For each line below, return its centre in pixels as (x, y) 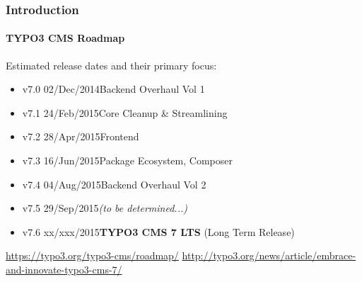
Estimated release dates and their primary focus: (111, 65)
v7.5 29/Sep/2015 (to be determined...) (105, 208)
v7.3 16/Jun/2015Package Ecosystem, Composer (127, 160)
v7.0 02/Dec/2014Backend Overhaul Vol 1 (113, 89)
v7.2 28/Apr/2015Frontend (81, 136)
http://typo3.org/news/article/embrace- (269, 255)
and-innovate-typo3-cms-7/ (64, 269)
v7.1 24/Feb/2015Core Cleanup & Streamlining (125, 112)
